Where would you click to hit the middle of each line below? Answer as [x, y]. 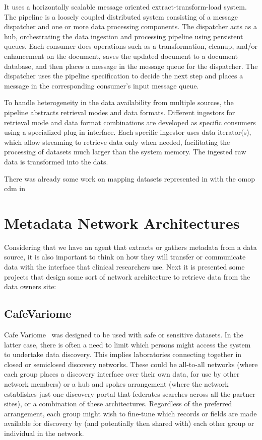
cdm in [15, 188]
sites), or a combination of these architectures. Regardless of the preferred [118, 404]
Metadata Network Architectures [122, 223]
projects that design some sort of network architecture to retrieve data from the [127, 276]
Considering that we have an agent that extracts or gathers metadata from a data [130, 247]
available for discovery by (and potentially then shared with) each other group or [129, 423]
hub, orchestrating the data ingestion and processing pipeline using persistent [124, 36]
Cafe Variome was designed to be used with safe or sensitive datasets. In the [124, 334]
